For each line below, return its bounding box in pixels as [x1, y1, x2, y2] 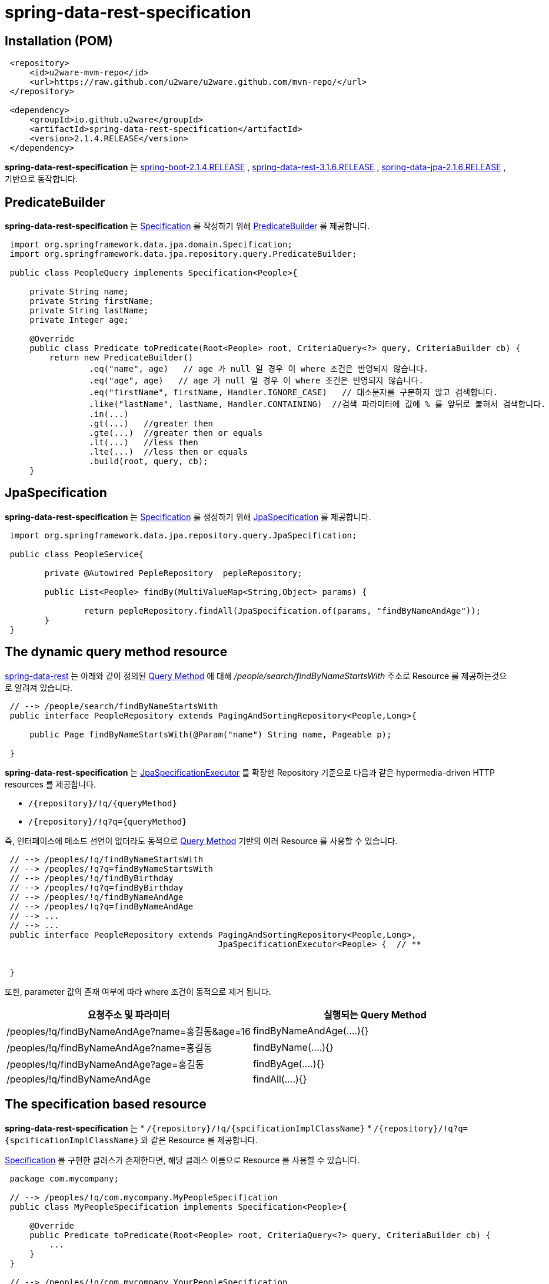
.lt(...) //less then [89, 438, 198, 448]
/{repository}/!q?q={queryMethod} [28, 816, 187, 826]
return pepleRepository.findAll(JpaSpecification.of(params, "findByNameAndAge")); [84, 605, 481, 615]
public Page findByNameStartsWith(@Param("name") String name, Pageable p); [29, 729, 392, 739]
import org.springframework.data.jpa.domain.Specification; [9, 240, 292, 250]
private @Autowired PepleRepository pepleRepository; [44, 568, 302, 578]
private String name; [29, 287, 129, 297]
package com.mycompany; [9, 1173, 119, 1183]
